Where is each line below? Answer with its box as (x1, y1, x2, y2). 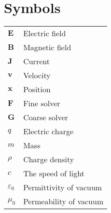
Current (23, 56, 50, 67)
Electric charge (23, 126, 74, 137)
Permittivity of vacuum (23, 182, 102, 193)
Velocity (23, 70, 51, 81)
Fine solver (23, 98, 60, 109)
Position (23, 84, 51, 95)
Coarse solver (23, 112, 68, 123)
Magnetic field (23, 42, 71, 53)
